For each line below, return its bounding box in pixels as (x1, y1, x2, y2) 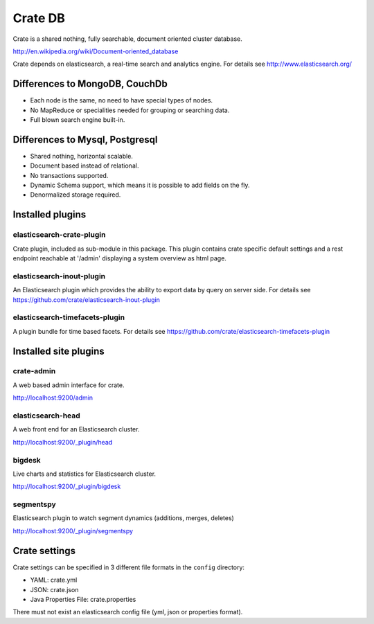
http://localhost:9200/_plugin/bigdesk (12, 482, 121, 491)
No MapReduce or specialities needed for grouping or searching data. (30, 106, 230, 114)
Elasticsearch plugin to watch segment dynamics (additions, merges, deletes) (12, 514, 235, 522)
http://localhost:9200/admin (12, 393, 93, 402)
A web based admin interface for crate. (12, 381, 125, 389)
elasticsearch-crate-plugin (12, 230, 106, 240)
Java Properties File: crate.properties (30, 595, 136, 603)
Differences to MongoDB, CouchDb (12, 78, 168, 90)
